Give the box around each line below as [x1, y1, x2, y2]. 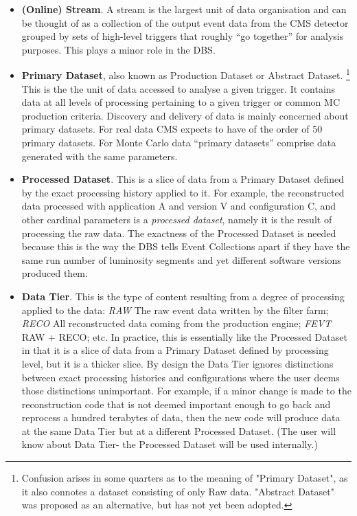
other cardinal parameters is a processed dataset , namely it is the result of [21, 212, 332, 226]
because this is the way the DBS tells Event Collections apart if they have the [21, 239, 350, 254]
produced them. [21, 266, 88, 280]
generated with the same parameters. [21, 148, 178, 163]
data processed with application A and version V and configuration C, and [21, 199, 336, 213]
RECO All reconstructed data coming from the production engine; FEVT [21, 316, 332, 330]
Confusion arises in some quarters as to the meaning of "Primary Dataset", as [21, 471, 348, 485]
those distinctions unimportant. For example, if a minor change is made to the [21, 383, 352, 398]
